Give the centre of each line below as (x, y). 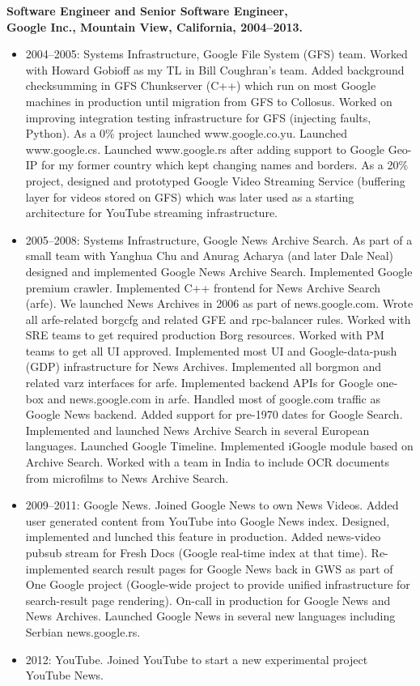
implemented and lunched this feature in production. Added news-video (203, 537)
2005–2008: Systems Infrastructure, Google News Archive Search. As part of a (219, 239)
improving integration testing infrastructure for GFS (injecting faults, (198, 117)
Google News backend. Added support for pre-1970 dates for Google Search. (214, 414)
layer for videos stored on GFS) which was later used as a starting (190, 196)
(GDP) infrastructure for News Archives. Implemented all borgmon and (204, 366)
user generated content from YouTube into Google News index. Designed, (208, 520)
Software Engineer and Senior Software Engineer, (147, 11)
